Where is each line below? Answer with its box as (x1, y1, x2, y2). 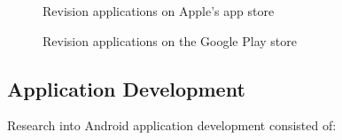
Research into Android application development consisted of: (7, 116, 337, 135)
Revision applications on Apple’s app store (43, 2, 275, 19)
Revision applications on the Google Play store (43, 31, 297, 50)
